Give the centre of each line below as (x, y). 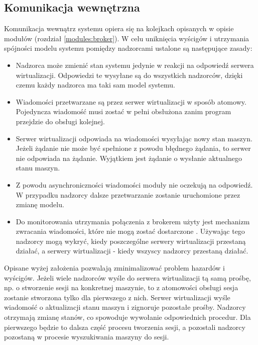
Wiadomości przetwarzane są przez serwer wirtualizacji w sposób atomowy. (131, 101)
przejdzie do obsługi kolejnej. (60, 121)
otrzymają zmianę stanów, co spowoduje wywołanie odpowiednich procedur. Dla (127, 317)
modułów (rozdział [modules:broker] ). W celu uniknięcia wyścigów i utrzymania (127, 38)
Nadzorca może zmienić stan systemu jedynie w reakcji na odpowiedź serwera (135, 65)
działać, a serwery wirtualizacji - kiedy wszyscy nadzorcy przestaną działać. (132, 251)
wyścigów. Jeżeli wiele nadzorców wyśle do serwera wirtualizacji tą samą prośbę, (127, 277)
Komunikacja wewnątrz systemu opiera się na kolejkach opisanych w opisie (119, 28)
